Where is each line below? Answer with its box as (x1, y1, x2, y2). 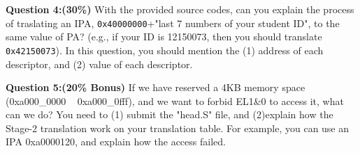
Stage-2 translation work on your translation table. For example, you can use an (6, 120, 350, 135)
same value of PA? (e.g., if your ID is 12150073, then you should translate (6, 29, 322, 44)
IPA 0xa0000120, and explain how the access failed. (6, 134, 226, 149)
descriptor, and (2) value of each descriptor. (6, 56, 193, 71)
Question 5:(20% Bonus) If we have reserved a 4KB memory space (6, 80, 305, 95)
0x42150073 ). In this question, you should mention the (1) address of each (6, 42, 324, 57)
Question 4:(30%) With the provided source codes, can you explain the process (6, 2, 354, 16)
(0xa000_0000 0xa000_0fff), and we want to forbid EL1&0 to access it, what (6, 93, 344, 108)
